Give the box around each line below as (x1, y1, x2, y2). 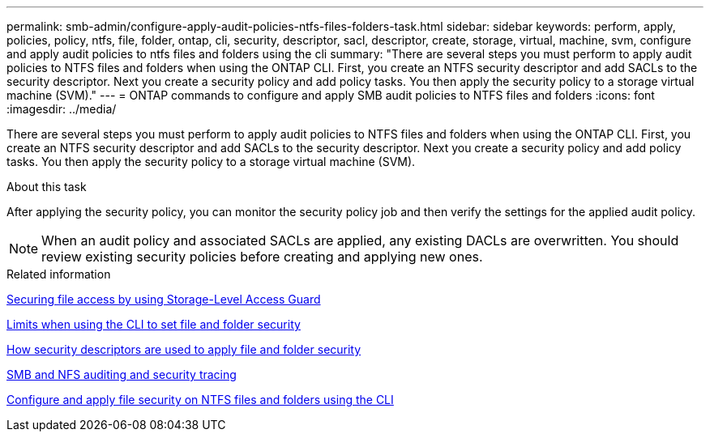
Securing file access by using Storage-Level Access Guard (6, 292, 321, 306)
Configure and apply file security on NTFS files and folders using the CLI (6, 393, 394, 406)
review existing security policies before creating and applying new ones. (41, 249, 483, 265)
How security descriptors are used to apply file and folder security (6, 342, 361, 356)
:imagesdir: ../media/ (6, 102, 117, 116)
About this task (6, 180, 87, 193)
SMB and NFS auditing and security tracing (6, 368, 237, 381)
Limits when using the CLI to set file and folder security (6, 317, 301, 331)
